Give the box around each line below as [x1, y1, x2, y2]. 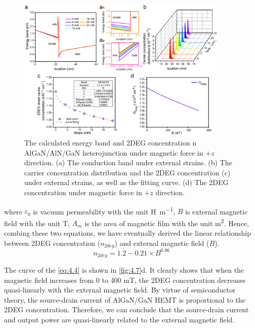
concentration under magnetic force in [24, 187, 142, 197]
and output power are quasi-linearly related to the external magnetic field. [4, 314, 235, 324]
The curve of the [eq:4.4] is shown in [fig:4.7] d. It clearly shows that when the [4, 265, 244, 275]
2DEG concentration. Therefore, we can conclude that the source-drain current [4, 304, 249, 315]
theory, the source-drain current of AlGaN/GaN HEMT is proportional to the [4, 294, 245, 305]
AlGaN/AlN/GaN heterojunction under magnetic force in [24, 147, 203, 158]
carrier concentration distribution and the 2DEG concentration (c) [24, 167, 231, 177]
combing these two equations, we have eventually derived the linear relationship [4, 228, 251, 238]
